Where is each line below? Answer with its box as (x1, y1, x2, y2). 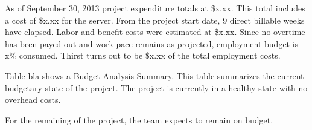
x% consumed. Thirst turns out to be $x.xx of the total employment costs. (5, 49, 281, 62)
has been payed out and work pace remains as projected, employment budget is (5, 37, 299, 50)
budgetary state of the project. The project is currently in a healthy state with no (5, 81, 308, 94)
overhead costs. (5, 93, 61, 106)
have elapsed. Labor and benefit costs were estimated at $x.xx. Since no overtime (5, 25, 305, 38)
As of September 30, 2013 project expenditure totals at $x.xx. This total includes (5, 2, 305, 14)
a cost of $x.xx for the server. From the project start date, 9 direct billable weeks (5, 13, 305, 26)
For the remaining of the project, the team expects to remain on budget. (5, 113, 273, 126)
